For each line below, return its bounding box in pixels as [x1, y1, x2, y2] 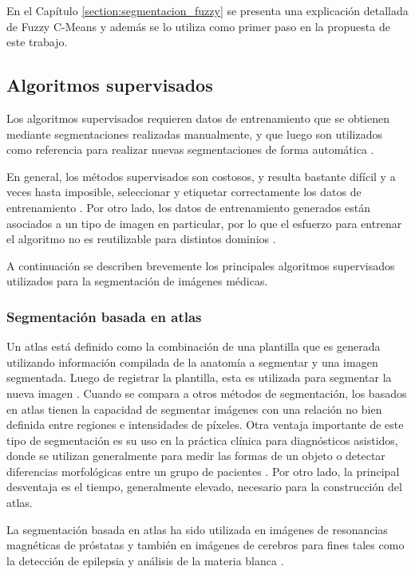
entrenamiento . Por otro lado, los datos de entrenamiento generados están [6, 199, 371, 215]
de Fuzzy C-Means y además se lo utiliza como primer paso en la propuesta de [6, 18, 390, 34]
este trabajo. [6, 33, 68, 50]
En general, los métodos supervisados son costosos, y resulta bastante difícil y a [6, 167, 396, 184]
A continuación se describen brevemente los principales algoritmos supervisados [6, 257, 395, 273]
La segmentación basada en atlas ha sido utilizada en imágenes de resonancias [6, 521, 388, 537]
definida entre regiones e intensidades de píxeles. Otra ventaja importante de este [6, 416, 404, 433]
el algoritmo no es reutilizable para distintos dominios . [6, 230, 276, 247]
